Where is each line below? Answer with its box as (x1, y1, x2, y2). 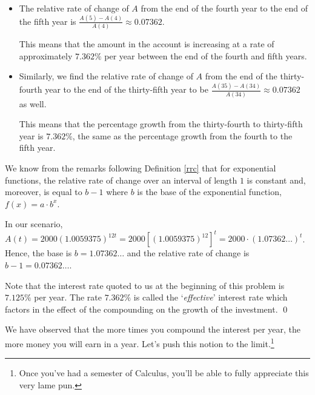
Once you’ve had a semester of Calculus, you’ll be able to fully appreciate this (19, 367, 309, 379)
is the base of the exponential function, (137, 185, 282, 198)
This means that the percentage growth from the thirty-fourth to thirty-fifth (19, 118, 303, 130)
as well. (19, 97, 47, 110)
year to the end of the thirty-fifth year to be (45, 83, 208, 96)
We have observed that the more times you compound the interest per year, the (5, 323, 301, 336)
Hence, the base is (5, 247, 72, 259)
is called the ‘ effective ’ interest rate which (133, 291, 288, 304)
